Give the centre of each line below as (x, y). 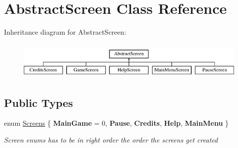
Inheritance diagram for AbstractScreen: (65, 32)
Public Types (39, 102)
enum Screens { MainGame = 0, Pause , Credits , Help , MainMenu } (117, 123)
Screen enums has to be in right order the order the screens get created (111, 140)
